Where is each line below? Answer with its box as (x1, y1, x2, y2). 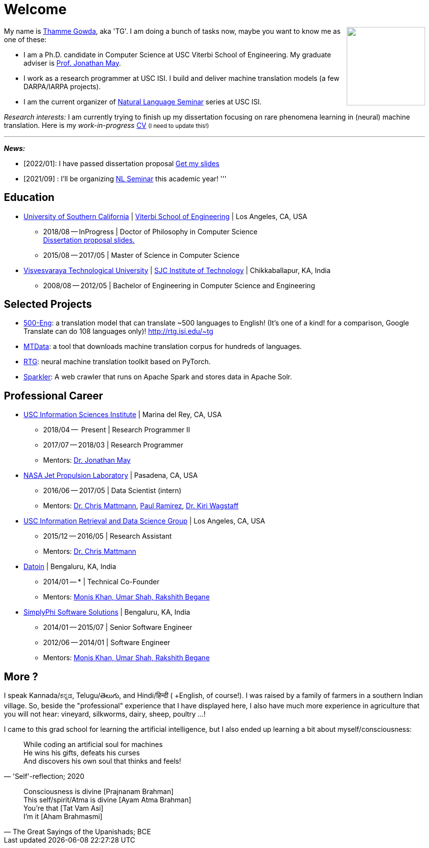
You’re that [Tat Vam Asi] (24, 804, 104, 813)
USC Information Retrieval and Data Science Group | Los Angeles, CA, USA (24, 517, 265, 525)
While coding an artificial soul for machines (24, 740, 163, 749)
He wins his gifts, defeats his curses (24, 748, 140, 757)
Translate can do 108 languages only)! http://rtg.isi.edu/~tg (24, 327, 214, 336)
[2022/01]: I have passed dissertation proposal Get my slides (24, 159, 219, 168)
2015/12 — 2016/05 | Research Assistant (43, 532, 172, 541)
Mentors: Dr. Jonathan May (43, 456, 131, 465)
